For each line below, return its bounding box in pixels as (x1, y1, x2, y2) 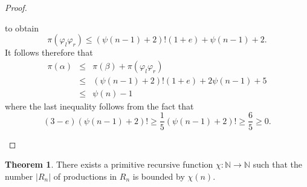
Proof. (5, 1, 27, 13)
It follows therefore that (5, 46, 93, 59)
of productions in (53, 169, 117, 182)
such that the (253, 158, 302, 171)
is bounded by (132, 169, 185, 182)
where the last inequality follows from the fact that (5, 99, 194, 112)
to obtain (5, 21, 39, 34)
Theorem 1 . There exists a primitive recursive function (5, 158, 213, 171)
